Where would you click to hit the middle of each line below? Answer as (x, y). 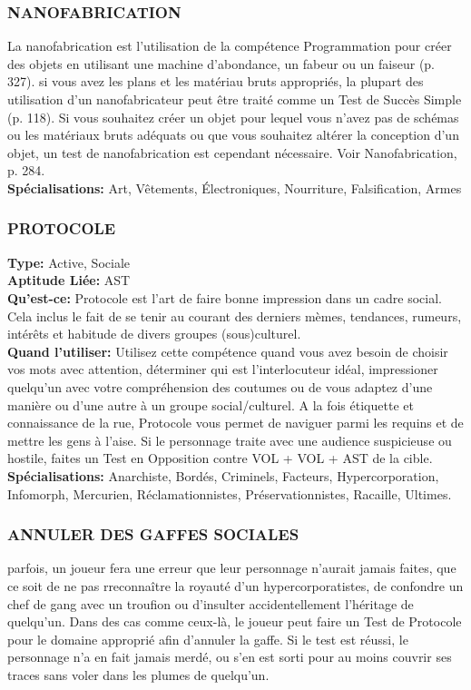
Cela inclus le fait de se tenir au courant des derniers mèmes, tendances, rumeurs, (235, 315)
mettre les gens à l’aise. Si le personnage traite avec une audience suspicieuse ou (230, 440)
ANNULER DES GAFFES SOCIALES (153, 534)
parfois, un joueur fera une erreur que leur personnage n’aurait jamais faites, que (232, 568)
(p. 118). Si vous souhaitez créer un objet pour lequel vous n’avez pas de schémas (233, 117)
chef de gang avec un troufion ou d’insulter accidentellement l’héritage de (211, 603)
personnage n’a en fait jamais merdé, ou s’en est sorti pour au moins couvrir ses (230, 657)
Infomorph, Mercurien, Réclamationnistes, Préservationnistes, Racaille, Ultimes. (230, 493)
